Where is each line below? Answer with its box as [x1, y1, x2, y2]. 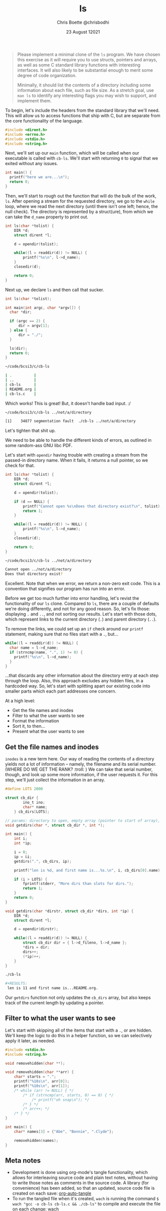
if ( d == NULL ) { [14, 499, 50, 504]
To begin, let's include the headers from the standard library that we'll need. [5, 107, 160, 113]
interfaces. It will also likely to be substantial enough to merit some [17, 67, 153, 73]
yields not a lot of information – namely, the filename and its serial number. [5, 761, 157, 767]
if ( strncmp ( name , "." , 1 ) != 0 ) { [9, 650, 83, 655]
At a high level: [5, 698, 36, 704]
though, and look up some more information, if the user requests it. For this [5, 772, 158, 778]
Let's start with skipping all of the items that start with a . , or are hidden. [5, 1027, 152, 1033]
